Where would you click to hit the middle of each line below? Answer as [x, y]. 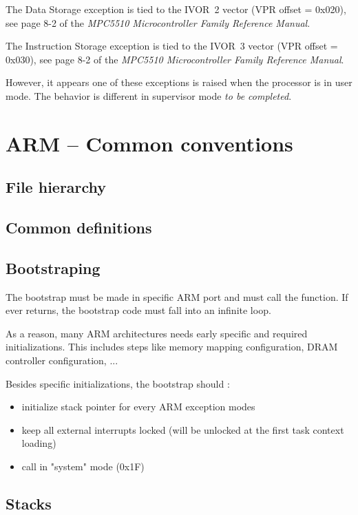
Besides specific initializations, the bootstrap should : [118, 383]
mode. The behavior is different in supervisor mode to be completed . [149, 95]
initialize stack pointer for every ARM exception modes [138, 407]
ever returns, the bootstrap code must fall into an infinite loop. [138, 310]
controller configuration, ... [62, 360]
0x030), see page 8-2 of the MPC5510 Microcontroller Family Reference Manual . [175, 59]
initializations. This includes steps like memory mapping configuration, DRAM [172, 347]
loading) [39, 443]
